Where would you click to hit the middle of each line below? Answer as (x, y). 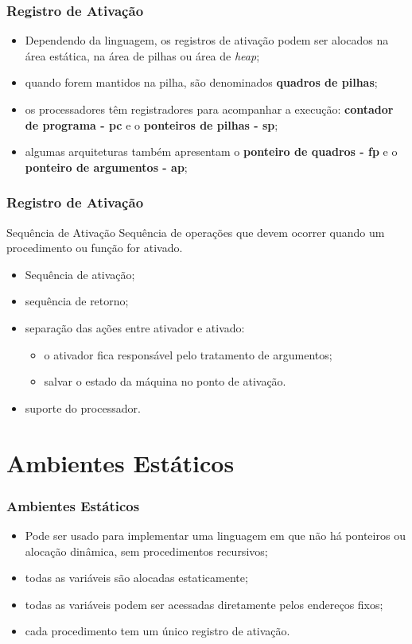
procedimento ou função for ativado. (95, 248)
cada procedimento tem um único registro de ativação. (157, 631)
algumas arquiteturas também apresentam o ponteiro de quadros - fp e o (211, 151)
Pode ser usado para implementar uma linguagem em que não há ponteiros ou (215, 535)
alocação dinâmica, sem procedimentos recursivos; (146, 551)
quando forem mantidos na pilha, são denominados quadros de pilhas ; (201, 82)
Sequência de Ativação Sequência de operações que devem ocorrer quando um (196, 232)
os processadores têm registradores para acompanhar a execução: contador (209, 109)
